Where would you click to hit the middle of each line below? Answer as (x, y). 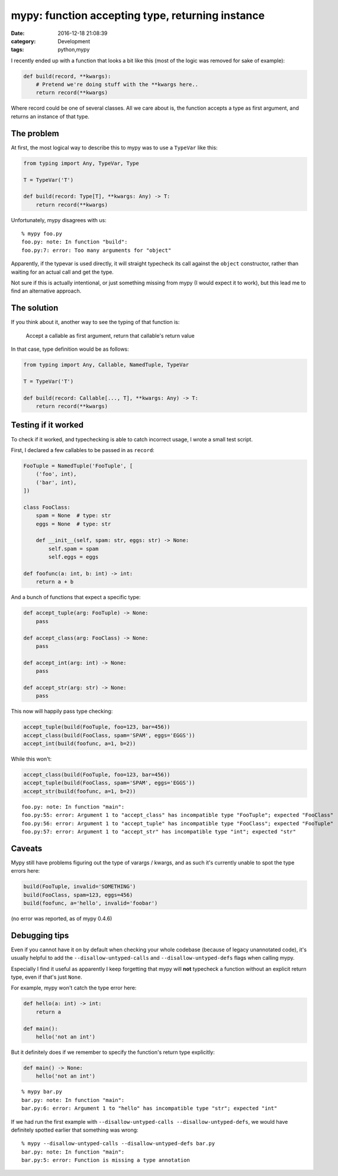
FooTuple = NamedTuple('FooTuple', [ (78, 466)
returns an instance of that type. (50, 116)
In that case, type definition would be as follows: (70, 349)
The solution (35, 308)
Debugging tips (40, 935)
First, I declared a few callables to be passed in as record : (83, 450)
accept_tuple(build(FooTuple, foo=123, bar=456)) (97, 727)
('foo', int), (56, 474)
